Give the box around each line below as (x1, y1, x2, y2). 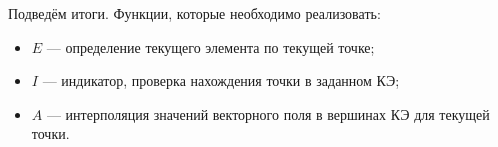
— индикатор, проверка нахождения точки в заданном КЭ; (42, 70, 400, 91)
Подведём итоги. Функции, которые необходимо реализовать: (8, 3, 381, 23)
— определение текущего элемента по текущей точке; (46, 36, 375, 57)
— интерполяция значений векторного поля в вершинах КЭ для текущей (46, 103, 490, 124)
